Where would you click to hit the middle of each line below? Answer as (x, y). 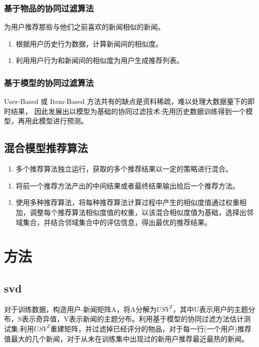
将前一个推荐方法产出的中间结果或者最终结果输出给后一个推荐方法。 (128, 185)
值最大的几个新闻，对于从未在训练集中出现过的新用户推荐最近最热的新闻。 (126, 338)
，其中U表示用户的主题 (211, 309)
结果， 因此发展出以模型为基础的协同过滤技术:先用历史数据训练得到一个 (128, 111)
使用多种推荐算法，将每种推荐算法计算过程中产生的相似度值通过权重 (128, 202)
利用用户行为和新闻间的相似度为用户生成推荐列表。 (100, 60)
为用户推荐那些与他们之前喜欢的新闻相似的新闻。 (84, 27)
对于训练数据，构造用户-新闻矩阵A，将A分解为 (80, 309)
